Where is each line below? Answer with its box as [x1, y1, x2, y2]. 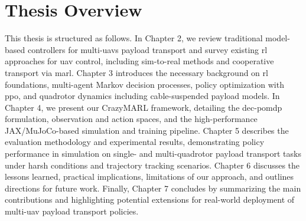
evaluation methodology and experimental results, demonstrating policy [5, 136, 265, 148]
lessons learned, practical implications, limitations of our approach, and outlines [5, 170, 294, 183]
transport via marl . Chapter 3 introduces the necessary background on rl [5, 66, 268, 78]
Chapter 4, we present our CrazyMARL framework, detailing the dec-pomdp [5, 101, 282, 113]
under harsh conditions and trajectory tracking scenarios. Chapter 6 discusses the [5, 159, 300, 171]
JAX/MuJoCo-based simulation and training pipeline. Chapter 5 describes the [5, 124, 289, 136]
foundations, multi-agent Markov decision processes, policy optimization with [5, 78, 284, 90]
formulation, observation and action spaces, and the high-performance [5, 113, 258, 125]
